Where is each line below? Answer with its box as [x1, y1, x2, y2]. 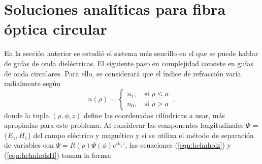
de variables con [4, 140, 54, 150]
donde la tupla [4, 110, 49, 120]
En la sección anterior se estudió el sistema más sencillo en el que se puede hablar [4, 48, 258, 59]
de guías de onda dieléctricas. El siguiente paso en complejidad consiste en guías [4, 58, 253, 68]
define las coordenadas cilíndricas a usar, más [84, 110, 225, 120]
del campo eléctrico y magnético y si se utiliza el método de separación [33, 129, 254, 140]
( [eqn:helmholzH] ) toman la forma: [4, 150, 112, 160]
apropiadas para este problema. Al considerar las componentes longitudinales [4, 120, 244, 130]
